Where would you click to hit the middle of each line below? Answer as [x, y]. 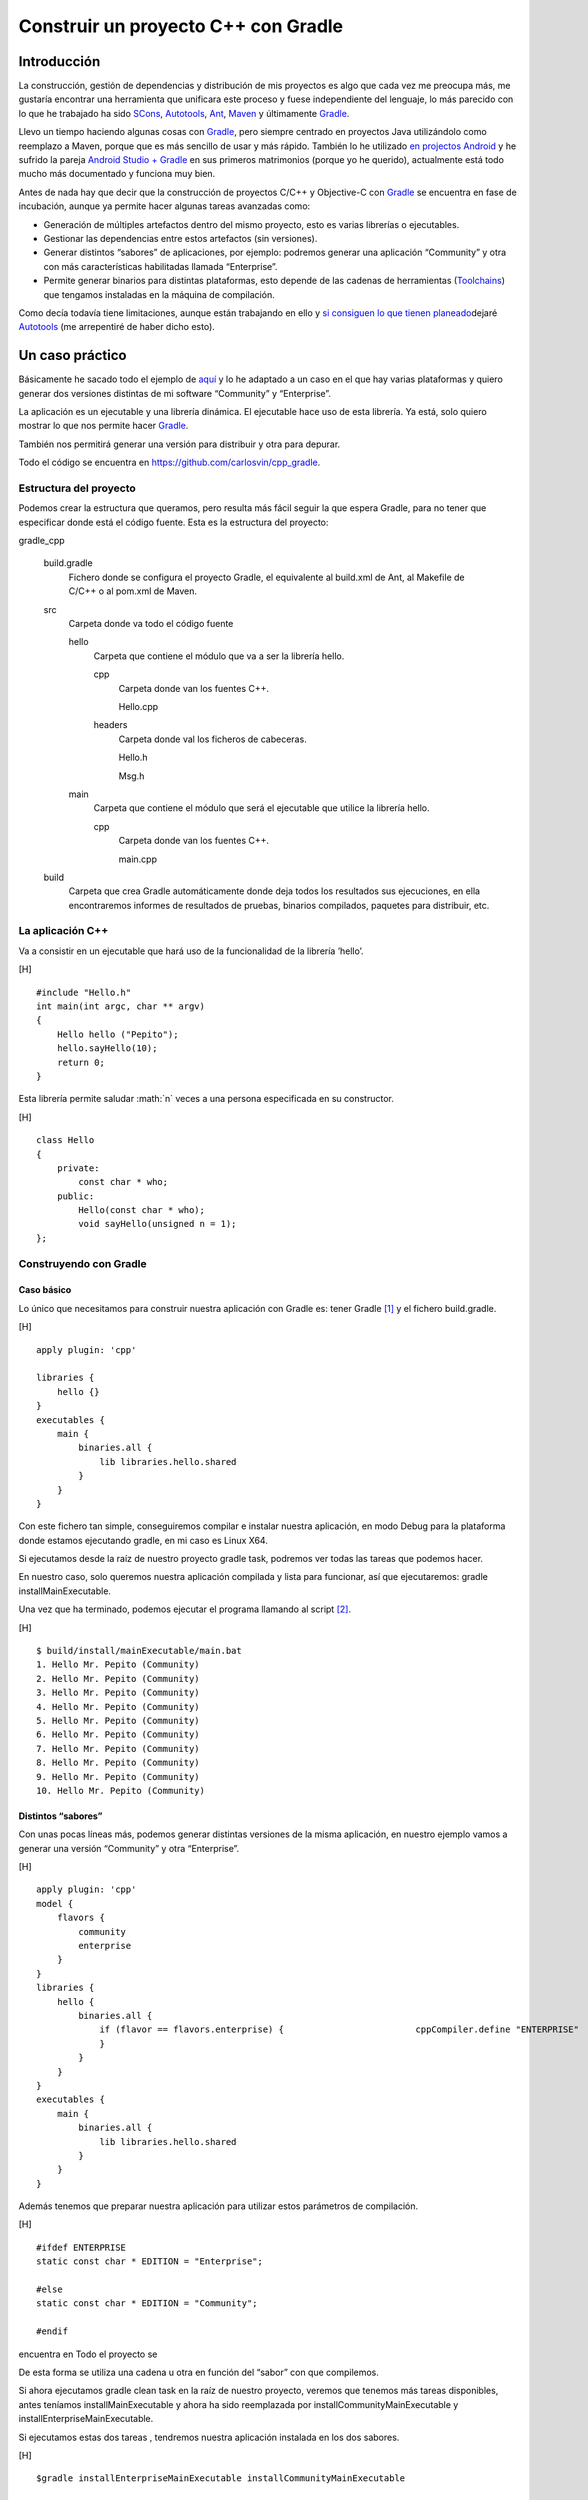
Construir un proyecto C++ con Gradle [181, 26]
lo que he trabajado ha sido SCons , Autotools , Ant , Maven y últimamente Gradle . [184, 113]
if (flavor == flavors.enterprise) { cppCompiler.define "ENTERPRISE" [339, 2029]
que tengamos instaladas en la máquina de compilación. [159, 294]
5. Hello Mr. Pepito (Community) [118, 1720]
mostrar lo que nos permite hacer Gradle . [103, 426]
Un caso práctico [72, 355]
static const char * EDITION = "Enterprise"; [150, 2261]
